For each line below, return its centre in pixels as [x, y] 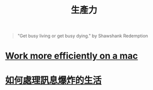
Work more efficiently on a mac [72, 56]
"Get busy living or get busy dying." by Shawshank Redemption [83, 36]
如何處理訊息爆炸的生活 [53, 80]
